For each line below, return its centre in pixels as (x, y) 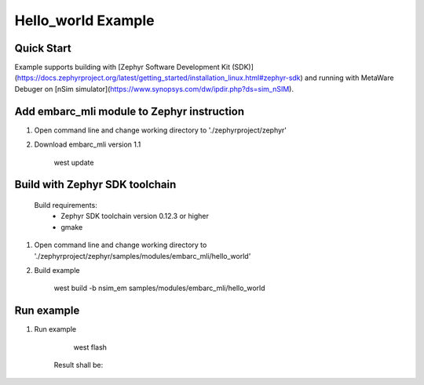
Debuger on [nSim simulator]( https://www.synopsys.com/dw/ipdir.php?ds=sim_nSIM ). (154, 89)
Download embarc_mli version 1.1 (88, 144)
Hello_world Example (84, 20)
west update (74, 162)
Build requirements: (66, 205)
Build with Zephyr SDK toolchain (95, 185)
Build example (57, 270)
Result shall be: (79, 365)
